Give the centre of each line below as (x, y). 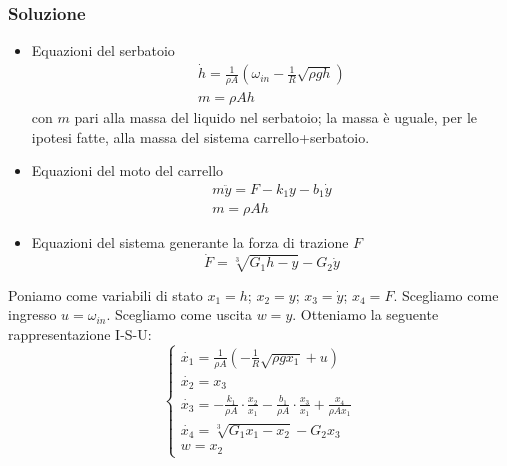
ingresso (32, 314)
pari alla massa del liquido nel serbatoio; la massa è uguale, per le (276, 116)
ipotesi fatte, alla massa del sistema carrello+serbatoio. (200, 136)
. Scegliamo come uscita (179, 314)
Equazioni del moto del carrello (127, 170)
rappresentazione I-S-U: (80, 333)
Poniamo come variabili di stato (105, 294)
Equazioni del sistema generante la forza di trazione (190, 242)
